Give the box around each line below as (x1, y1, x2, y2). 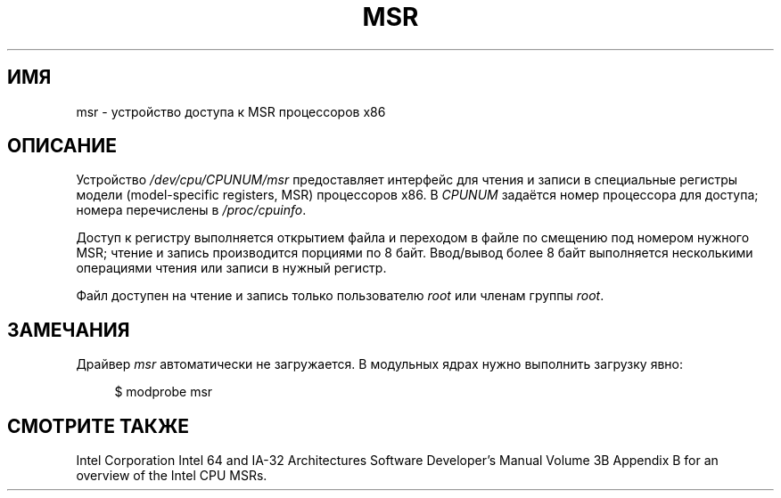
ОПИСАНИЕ (7, 135, 117, 158)
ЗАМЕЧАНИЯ (7, 318, 130, 341)
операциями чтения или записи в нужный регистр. (76, 260, 387, 276)
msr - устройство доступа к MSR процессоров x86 (76, 103, 386, 119)
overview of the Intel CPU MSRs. (76, 468, 267, 484)
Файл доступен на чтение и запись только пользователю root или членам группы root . (76, 288, 604, 304)
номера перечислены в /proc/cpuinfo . (76, 202, 307, 218)
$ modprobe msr (114, 384, 213, 400)
